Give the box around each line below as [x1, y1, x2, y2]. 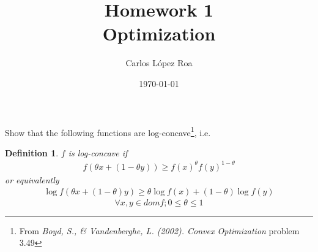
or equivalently [5, 173, 59, 186]
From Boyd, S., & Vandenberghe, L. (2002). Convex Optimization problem [19, 224, 300, 237]
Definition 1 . [5, 146, 59, 159]
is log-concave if [68, 146, 128, 159]
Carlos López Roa [125, 56, 193, 69]
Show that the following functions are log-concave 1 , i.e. [5, 124, 211, 139]
